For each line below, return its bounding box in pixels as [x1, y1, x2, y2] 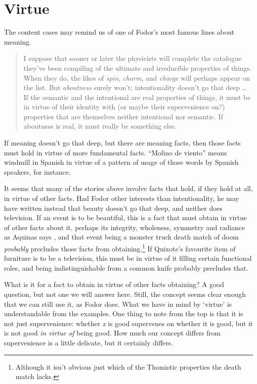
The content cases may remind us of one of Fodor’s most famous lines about [4, 27, 235, 37]
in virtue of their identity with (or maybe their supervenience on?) [23, 101, 225, 112]
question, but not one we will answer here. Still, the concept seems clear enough [4, 289, 246, 299]
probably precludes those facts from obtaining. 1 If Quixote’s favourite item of [4, 242, 236, 253]
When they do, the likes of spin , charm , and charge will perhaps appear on [23, 72, 250, 83]
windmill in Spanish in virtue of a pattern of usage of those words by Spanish [4, 157, 239, 167]
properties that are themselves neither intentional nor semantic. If [23, 111, 223, 121]
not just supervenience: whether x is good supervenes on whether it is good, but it [4, 318, 253, 328]
